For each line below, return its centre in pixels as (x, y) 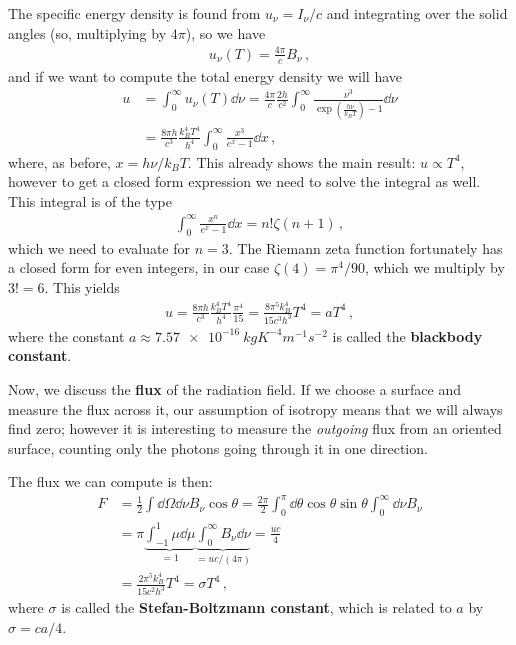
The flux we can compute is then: (110, 481)
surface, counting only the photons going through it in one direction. (218, 447)
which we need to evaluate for (99, 247)
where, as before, (59, 161)
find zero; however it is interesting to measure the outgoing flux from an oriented (255, 428)
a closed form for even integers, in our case (139, 267)
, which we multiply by (434, 267)
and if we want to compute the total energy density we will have (205, 75)
